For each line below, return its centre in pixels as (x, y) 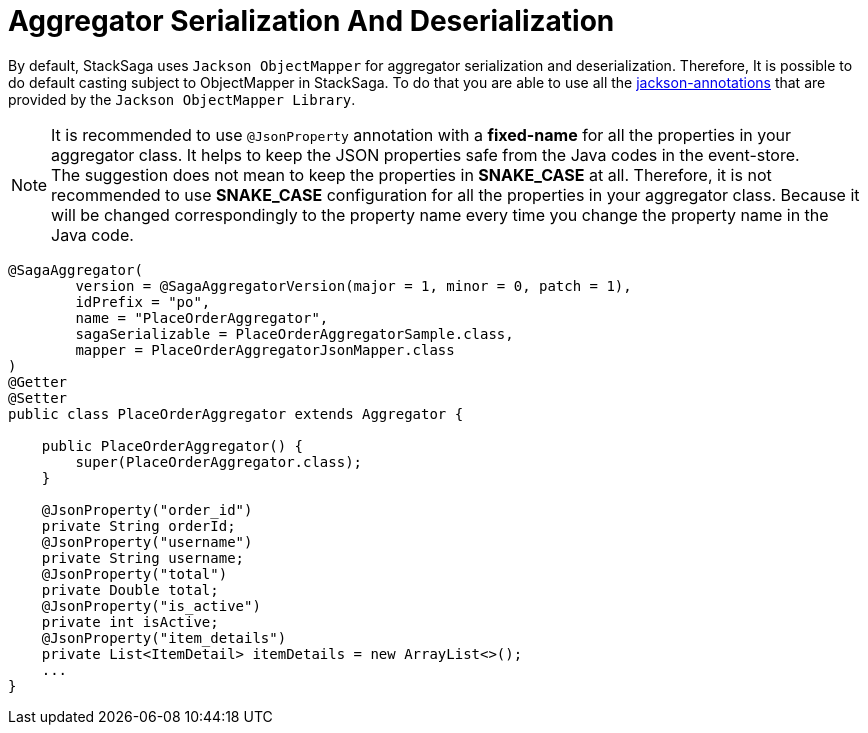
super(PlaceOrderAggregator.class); (219, 461)
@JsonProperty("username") (147, 541)
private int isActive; (130, 621)
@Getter (38, 381)
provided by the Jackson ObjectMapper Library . (182, 99)
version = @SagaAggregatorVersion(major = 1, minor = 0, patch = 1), (353, 285)
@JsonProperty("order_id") (147, 509)
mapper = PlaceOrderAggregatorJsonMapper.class (265, 349)
